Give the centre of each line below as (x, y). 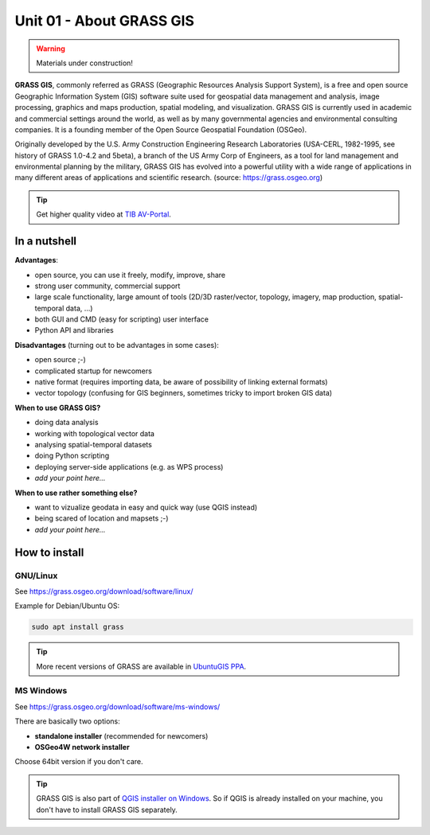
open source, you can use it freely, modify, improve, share (130, 275)
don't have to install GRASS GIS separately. (107, 810)
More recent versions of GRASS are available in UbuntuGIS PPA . (141, 666)
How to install (49, 552)
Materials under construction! (84, 63)
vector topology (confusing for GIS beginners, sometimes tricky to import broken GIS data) (184, 393)
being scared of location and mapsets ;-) (102, 518)
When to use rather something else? (76, 493)
